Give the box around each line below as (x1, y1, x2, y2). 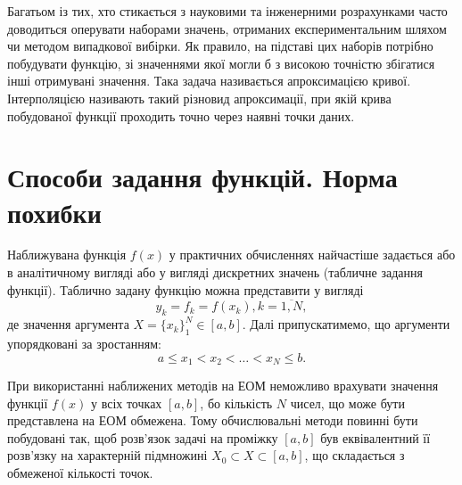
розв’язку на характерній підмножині (7, 446, 208, 464)
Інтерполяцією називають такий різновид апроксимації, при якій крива (7, 88, 392, 107)
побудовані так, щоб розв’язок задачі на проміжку (7, 428, 278, 447)
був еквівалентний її (320, 428, 431, 447)
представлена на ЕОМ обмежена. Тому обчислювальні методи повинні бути (7, 411, 418, 430)
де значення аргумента (7, 315, 129, 333)
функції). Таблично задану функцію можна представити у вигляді (7, 280, 364, 299)
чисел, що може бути (290, 393, 405, 412)
